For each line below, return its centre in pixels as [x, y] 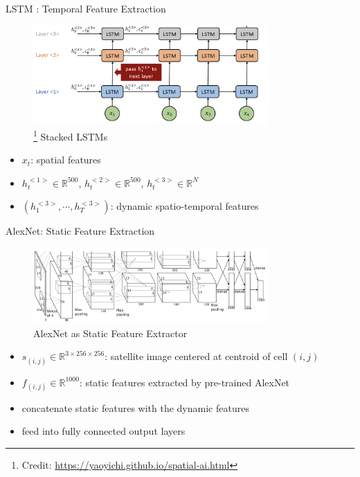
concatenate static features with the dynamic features [135, 407]
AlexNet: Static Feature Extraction [80, 231]
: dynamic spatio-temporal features [184, 206]
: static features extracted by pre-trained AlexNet [184, 382]
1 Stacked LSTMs [71, 135]
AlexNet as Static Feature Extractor [110, 333]
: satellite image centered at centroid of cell [196, 356]
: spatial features [66, 160]
